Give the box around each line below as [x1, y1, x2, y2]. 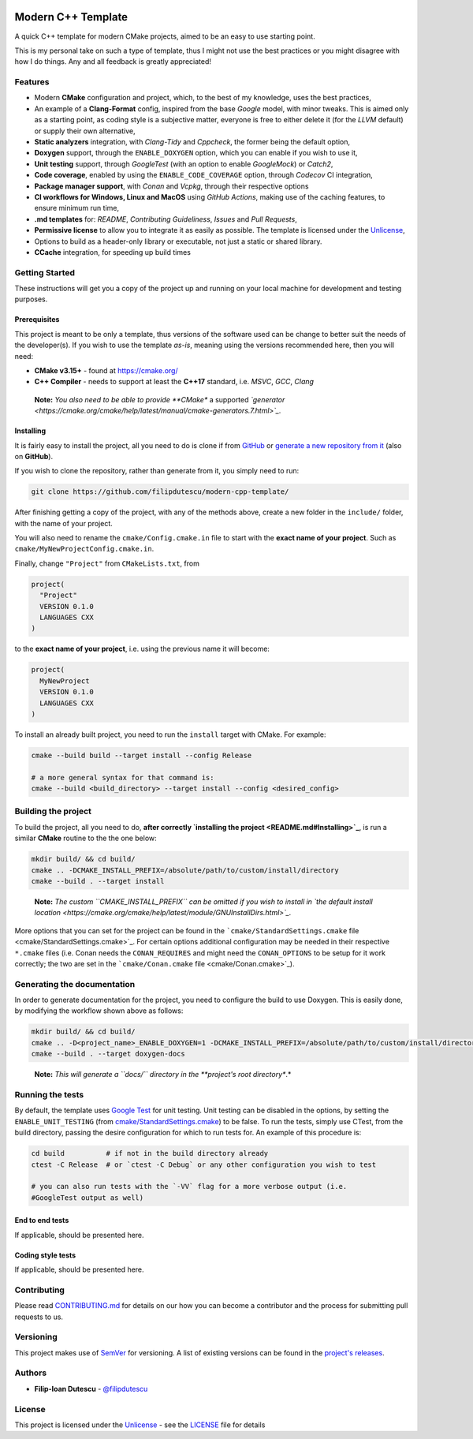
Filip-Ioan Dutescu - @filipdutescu [34, 1384, 148, 1393]
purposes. [14, 294, 48, 304]
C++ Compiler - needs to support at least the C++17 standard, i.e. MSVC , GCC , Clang [34, 377, 315, 387]
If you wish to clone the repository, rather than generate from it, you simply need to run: [14, 466, 300, 476]
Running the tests [14, 1089, 84, 1100]
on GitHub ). [14, 451, 54, 461]
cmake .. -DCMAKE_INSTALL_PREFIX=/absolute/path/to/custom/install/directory [31, 865, 339, 875]
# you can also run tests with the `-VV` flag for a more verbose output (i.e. [31, 1182, 348, 1191]
